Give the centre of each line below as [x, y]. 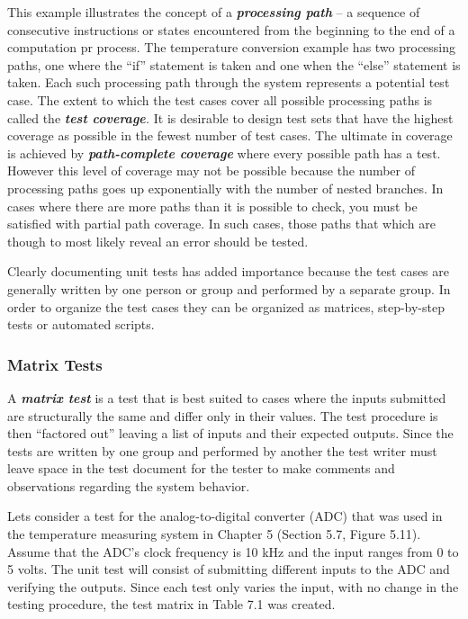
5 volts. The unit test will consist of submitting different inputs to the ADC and [229, 569]
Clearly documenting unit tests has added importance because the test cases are [228, 271]
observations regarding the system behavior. [129, 485]
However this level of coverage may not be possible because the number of [211, 170]
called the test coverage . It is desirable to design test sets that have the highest [230, 117]
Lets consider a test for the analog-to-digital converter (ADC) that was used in [225, 516]
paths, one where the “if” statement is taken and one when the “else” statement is [234, 64]
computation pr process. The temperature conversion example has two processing [232, 47]
